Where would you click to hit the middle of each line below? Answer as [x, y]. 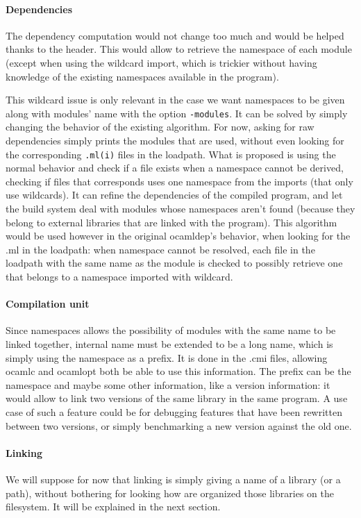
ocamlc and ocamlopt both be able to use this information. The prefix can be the [178, 371]
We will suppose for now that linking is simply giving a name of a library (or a [173, 479]
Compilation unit [48, 304]
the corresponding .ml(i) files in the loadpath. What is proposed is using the [171, 154]
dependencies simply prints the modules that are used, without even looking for [175, 141]
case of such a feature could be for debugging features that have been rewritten [174, 411]
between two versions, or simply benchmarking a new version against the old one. [179, 425]
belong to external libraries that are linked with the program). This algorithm [171, 222]
